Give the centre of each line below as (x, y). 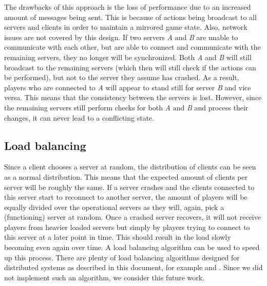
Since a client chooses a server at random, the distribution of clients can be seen (130, 167)
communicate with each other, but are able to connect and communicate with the (132, 47)
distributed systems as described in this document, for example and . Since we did (133, 267)
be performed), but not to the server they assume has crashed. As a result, (122, 77)
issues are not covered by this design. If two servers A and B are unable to (121, 37)
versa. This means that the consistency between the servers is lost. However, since (133, 97)
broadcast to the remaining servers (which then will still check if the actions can (130, 67)
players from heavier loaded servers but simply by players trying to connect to (127, 227)
